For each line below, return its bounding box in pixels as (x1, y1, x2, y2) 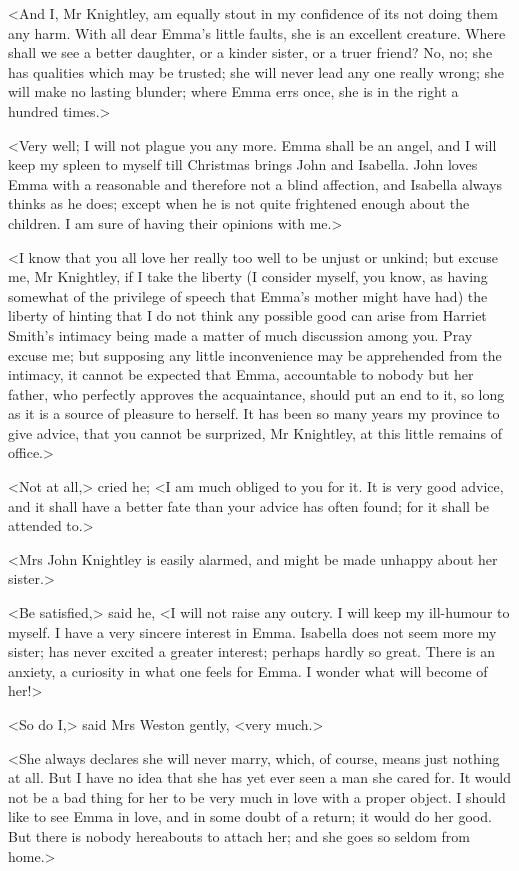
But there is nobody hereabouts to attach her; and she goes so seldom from (8, 825, 471, 846)
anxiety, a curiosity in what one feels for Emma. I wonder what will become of (8, 660, 488, 681)
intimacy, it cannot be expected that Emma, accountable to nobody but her (8, 364, 474, 385)
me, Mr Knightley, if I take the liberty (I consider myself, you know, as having (8, 266, 488, 287)
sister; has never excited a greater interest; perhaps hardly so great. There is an (8, 641, 495, 662)
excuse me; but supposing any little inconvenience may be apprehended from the (8, 344, 502, 365)
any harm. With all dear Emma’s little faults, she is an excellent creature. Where (8, 22, 506, 43)
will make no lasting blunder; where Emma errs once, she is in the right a (8, 81, 459, 102)
